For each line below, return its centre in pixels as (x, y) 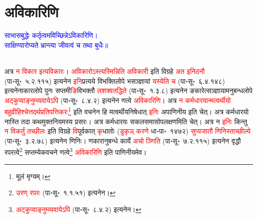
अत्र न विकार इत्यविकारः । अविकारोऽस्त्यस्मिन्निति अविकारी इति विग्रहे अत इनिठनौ (105, 71)
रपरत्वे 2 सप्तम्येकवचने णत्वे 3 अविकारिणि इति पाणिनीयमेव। (76, 151)
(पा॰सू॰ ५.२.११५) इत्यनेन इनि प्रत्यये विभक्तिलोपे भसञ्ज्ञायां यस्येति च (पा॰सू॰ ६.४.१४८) (115, 81)
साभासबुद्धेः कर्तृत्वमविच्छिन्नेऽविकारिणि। (51, 35)
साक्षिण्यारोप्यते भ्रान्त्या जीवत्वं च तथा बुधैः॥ (56, 45)
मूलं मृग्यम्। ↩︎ (33, 176)
